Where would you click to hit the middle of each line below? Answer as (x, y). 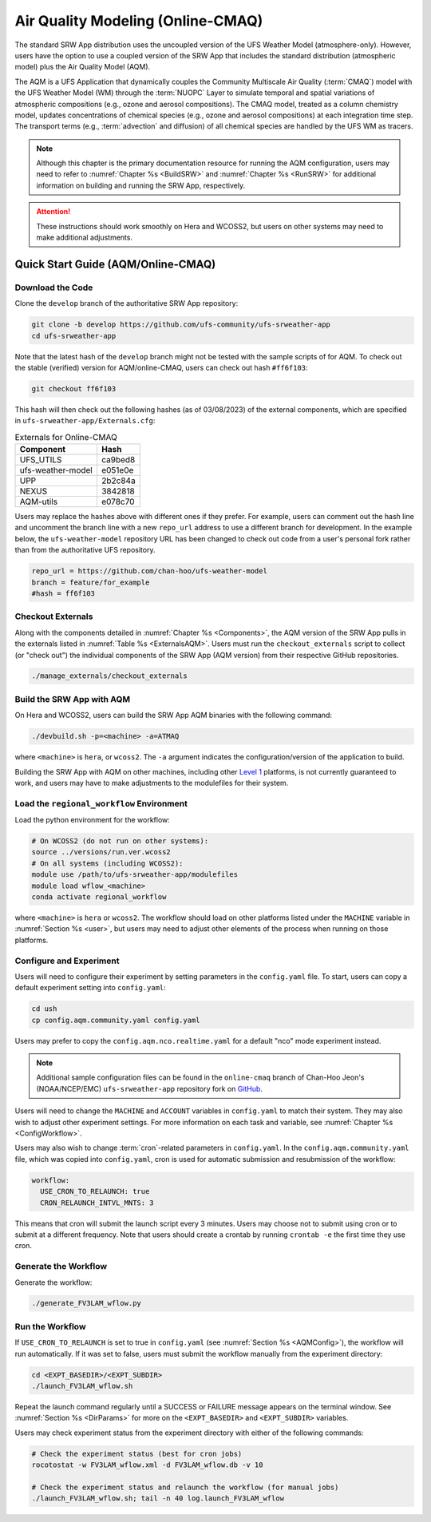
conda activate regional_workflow (99, 897)
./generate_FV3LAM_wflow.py (86, 1303)
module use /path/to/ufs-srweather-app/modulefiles (135, 875)
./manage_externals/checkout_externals (109, 676)
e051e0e (117, 470)
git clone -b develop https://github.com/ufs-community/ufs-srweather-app (181, 325)
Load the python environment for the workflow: (93, 820)
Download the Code (54, 287)
